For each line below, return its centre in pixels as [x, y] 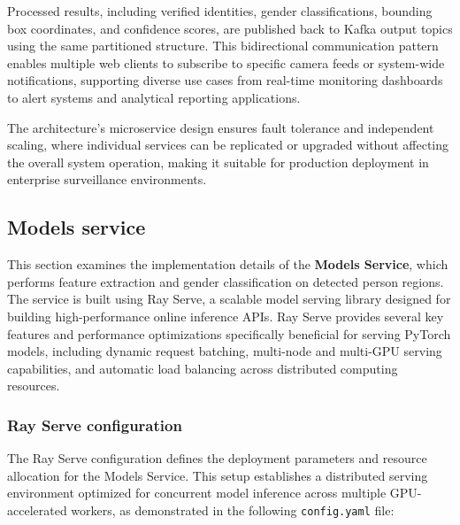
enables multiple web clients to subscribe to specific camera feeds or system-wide [226, 62]
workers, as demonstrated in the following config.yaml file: [233, 510]
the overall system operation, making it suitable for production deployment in [218, 162]
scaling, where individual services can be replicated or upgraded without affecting [228, 145]
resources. [34, 386]
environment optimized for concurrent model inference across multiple [197, 493]
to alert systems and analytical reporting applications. [154, 97]
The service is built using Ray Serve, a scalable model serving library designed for [229, 299]
